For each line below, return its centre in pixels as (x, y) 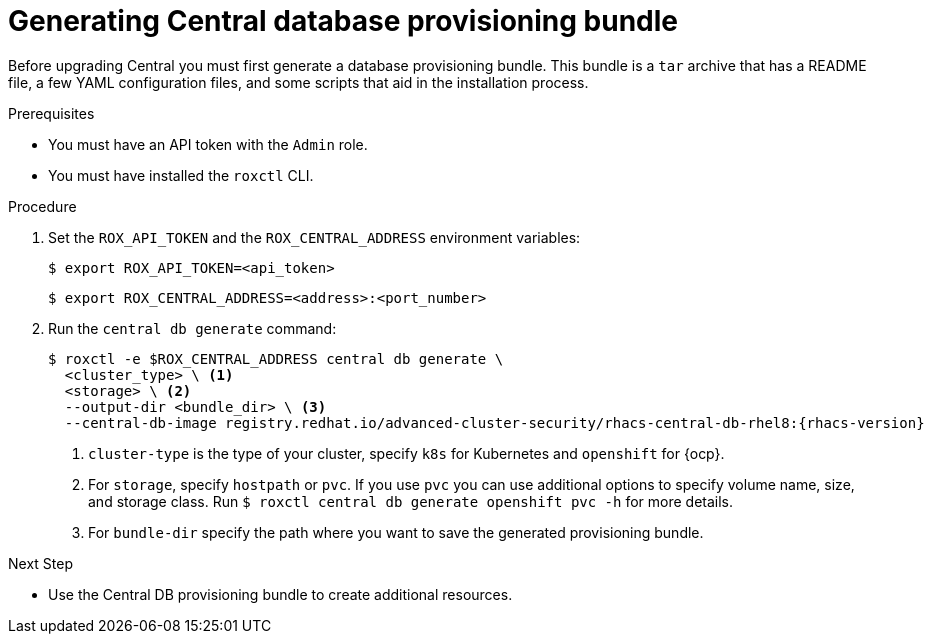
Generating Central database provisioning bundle (343, 21)
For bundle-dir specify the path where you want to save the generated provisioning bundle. (396, 532)
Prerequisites (51, 113)
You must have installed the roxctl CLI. (181, 175)
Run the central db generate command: (192, 328)
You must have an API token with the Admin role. (208, 144)
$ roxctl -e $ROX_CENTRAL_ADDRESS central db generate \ (276, 358)
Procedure (42, 206)
